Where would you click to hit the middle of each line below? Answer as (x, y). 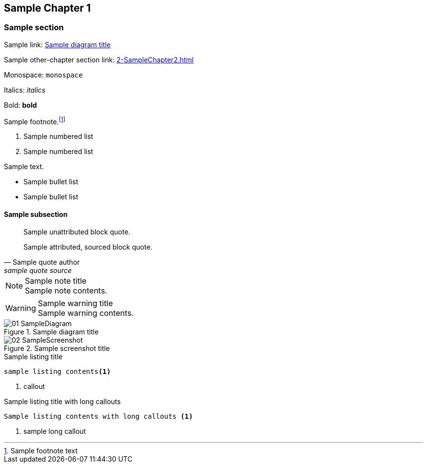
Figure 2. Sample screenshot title (57, 348)
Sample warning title (75, 303)
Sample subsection (36, 214)
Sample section (34, 28)
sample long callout (55, 431)
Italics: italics (25, 90)
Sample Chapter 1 (48, 8)
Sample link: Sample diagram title (57, 44)
